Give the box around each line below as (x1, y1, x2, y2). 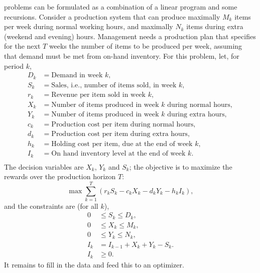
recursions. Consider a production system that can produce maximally (4, 11, 220, 22)
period (4, 60, 24, 71)
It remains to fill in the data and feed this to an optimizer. (4, 259, 184, 269)
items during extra (186, 21, 243, 32)
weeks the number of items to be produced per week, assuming (49, 41, 242, 51)
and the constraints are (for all (4, 200, 98, 211)
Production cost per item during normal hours (51, 120, 194, 128)
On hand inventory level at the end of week (51, 150, 186, 158)
